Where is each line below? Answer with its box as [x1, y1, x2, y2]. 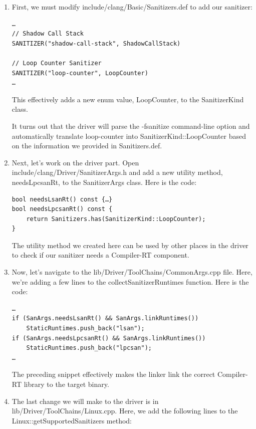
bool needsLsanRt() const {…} [12, 195, 113, 203]
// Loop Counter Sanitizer [12, 59, 102, 67]
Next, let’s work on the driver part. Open [12, 157, 139, 167]
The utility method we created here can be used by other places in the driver [12, 240, 248, 250]
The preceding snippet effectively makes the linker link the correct [12, 369, 215, 379]
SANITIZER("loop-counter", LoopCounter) [12, 69, 148, 77]
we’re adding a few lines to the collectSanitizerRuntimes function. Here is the [12, 276, 249, 287]
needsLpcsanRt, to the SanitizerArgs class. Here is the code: [12, 176, 197, 187]
